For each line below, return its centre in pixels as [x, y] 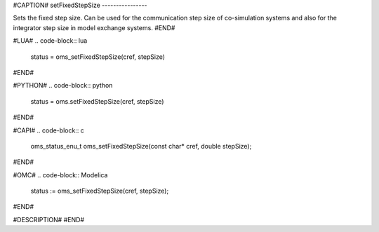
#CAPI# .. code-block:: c [48, 130]
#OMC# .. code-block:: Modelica [60, 175]
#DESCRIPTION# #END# [48, 219]
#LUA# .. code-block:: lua [50, 41]
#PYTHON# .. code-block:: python [63, 86]
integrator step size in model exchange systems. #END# [94, 27]
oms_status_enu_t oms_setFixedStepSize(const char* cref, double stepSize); [141, 146]
